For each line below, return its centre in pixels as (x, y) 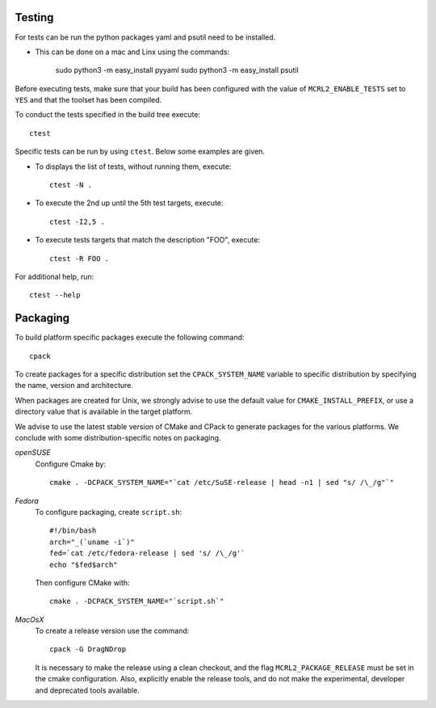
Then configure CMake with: (82, 583)
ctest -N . (71, 185)
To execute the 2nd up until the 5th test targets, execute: (129, 203)
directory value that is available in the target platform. (104, 411)
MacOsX (29, 619)
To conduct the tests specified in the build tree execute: (108, 115)
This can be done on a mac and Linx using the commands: (132, 52)
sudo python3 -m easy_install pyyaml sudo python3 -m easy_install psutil (177, 70)
